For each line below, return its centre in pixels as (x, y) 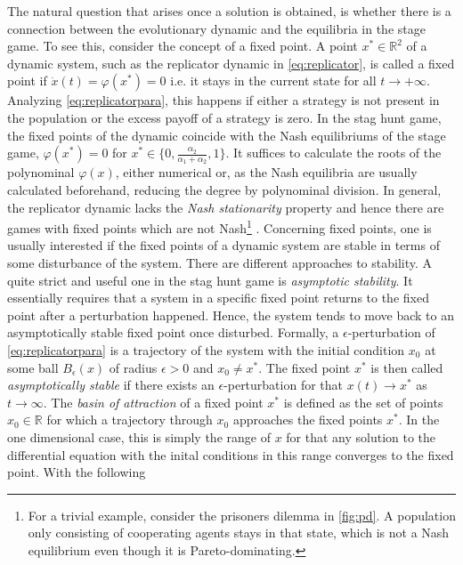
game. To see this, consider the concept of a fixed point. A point (183, 46)
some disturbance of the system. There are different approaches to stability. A (220, 263)
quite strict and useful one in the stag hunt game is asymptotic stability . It (210, 280)
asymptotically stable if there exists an (111, 385)
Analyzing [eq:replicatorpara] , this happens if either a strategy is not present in (223, 100)
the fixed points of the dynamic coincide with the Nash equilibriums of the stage (227, 135)
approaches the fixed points (308, 420)
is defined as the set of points (363, 402)
